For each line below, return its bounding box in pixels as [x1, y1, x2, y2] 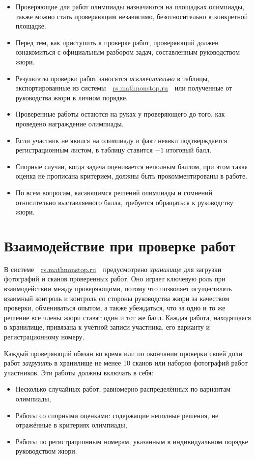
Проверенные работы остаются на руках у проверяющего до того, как [15, 109, 225, 119]
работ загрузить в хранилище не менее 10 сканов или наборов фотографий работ [4, 358, 248, 368]
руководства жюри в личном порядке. [15, 92, 128, 102]
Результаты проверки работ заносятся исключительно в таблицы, [15, 73, 209, 83]
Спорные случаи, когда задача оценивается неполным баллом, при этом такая [15, 161, 248, 171]
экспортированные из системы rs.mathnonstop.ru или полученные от [15, 83, 232, 93]
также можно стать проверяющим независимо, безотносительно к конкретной [15, 11, 248, 21]
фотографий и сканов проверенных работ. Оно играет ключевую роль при [4, 274, 226, 284]
